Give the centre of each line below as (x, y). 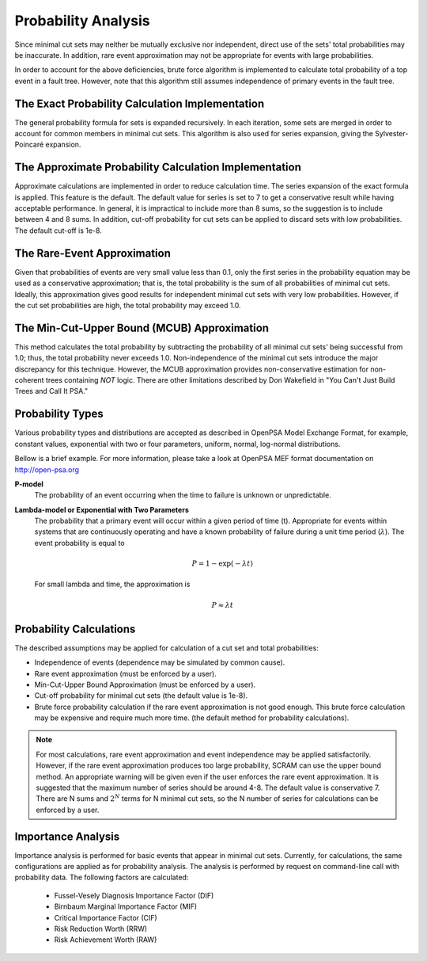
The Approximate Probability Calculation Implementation (158, 168)
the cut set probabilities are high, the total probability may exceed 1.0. (128, 305)
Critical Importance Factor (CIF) (106, 917)
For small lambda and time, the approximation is (112, 584)
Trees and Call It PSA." (51, 391)
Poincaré (29, 145)
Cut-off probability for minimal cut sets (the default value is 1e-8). (141, 696)
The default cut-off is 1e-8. (58, 231)
